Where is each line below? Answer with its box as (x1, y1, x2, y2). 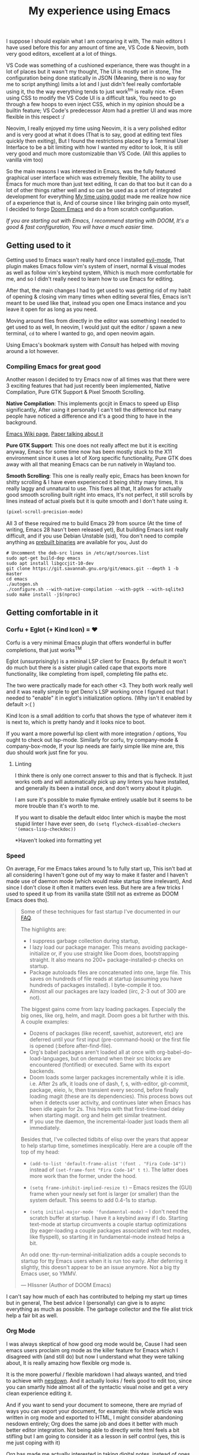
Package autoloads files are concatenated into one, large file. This (29, 969, 191, 976)
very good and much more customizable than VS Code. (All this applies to (6, 150, 187, 157)
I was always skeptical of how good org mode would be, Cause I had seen (6, 1340, 187, 1348)
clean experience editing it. (6, 1390, 73, 1397)
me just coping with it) (6, 1439, 60, 1446)
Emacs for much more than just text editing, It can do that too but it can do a (6, 180, 192, 188)
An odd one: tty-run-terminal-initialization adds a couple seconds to (20, 1251, 187, 1259)
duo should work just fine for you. (6, 749, 89, 756)
